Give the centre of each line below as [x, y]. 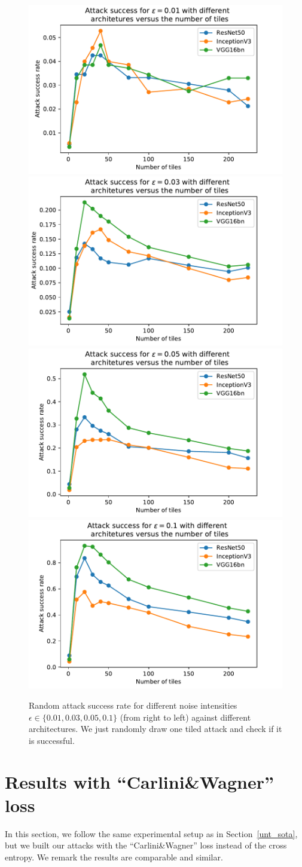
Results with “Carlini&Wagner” [139, 781]
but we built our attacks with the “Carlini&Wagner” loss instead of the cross [146, 845]
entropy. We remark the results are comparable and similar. [114, 857]
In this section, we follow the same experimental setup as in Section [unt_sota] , [151, 833]
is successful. [52, 740]
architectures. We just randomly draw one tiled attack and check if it [155, 729]
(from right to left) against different [185, 717]
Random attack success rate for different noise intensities [133, 705]
